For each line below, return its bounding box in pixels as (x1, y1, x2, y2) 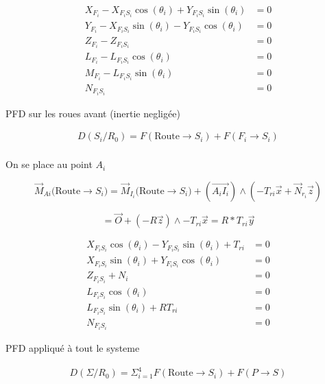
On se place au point (5, 157, 93, 171)
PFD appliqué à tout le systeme (5, 340, 140, 355)
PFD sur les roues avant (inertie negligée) (5, 106, 180, 120)
